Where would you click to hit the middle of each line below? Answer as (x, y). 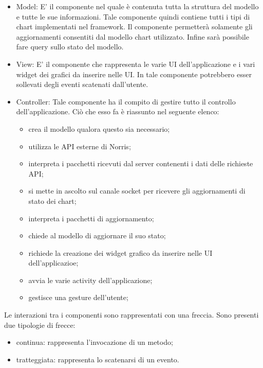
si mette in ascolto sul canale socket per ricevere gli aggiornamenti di (137, 191)
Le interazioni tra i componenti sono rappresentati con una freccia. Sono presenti (131, 315)
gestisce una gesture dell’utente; (78, 297)
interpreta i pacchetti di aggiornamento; (91, 218)
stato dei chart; (52, 200)
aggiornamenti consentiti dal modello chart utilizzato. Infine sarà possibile (133, 36)
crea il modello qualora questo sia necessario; (99, 128)
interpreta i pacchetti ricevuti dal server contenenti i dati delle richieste (141, 163)
